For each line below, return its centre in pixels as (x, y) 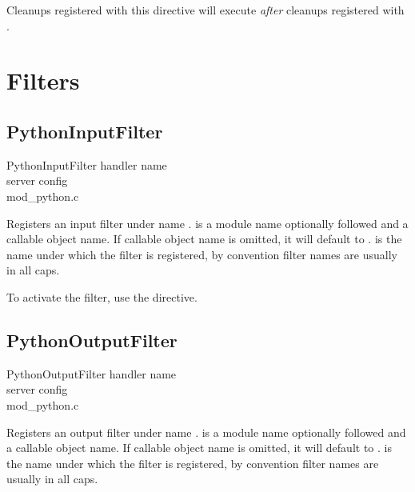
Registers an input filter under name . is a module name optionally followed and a (207, 223)
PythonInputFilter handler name (87, 164)
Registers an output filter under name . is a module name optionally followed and (206, 432)
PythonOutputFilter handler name (92, 373)
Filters (43, 80)
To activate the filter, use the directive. (102, 296)
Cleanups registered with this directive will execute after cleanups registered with (206, 10)
